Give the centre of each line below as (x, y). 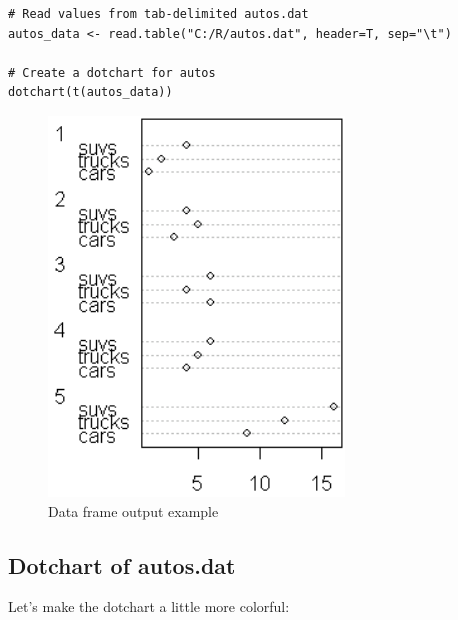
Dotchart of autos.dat (122, 564)
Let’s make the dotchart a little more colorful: (149, 606)
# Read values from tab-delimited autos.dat (158, 14)
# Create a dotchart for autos (112, 72)
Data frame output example (133, 510)
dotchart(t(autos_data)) (90, 92)
